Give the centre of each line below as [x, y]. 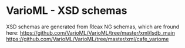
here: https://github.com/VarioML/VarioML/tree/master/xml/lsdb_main [90, 32]
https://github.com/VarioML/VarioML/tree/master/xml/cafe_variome [88, 39]
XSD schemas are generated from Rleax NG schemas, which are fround [93, 27]
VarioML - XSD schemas [67, 11]
